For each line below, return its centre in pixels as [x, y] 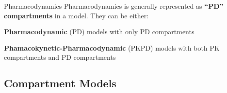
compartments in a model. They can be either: [76, 15]
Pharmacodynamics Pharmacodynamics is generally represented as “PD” [114, 6]
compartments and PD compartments [60, 57]
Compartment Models [60, 83]
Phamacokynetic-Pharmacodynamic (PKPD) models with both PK [112, 47]
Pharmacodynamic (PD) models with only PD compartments [99, 32]
